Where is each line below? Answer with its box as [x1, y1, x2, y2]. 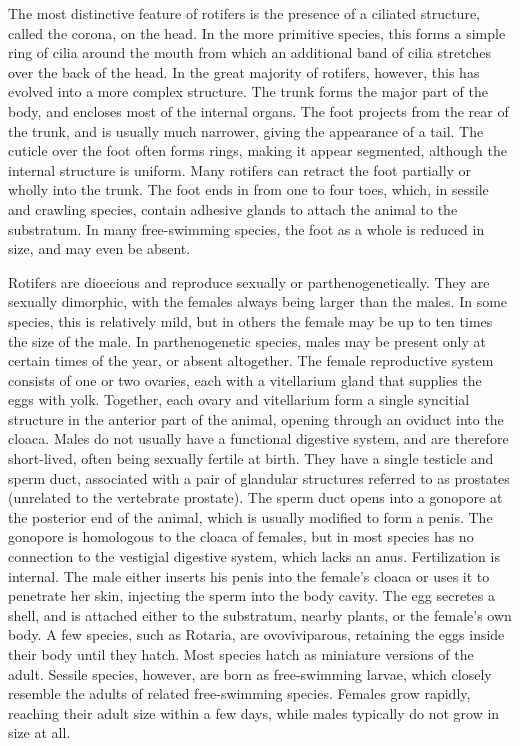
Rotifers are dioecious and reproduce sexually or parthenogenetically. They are [8, 271, 490, 292]
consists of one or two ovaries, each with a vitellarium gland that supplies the [8, 369, 482, 390]
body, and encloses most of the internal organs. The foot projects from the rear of [8, 100, 509, 121]
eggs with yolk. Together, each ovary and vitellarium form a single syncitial [8, 389, 470, 410]
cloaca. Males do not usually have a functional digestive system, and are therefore [8, 428, 509, 449]
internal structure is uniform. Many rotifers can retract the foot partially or [8, 159, 472, 180]
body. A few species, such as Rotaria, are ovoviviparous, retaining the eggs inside [8, 624, 505, 645]
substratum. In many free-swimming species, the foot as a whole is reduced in [8, 218, 485, 239]
